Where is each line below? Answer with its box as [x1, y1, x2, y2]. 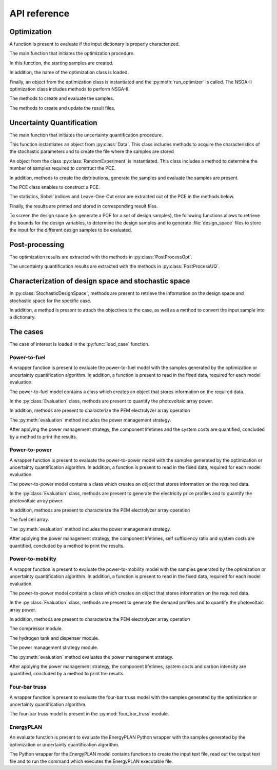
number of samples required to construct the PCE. [9, 165, 116, 171]
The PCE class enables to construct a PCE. [9, 184, 100, 190]
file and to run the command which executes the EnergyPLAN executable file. [9, 758, 173, 764]
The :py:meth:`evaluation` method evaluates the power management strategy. [9, 654, 174, 660]
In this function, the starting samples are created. [9, 60, 114, 66]
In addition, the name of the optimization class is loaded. [9, 69, 129, 76]
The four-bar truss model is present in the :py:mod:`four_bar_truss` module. [9, 711, 169, 717]
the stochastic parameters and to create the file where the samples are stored [9, 148, 174, 154]
